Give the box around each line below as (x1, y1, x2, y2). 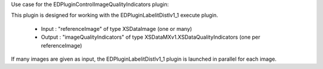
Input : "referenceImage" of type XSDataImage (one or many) (41, 25, 193, 32)
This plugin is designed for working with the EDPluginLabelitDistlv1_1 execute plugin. (11, 12, 218, 19)
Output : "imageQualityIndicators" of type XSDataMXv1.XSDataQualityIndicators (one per (41, 33, 261, 41)
